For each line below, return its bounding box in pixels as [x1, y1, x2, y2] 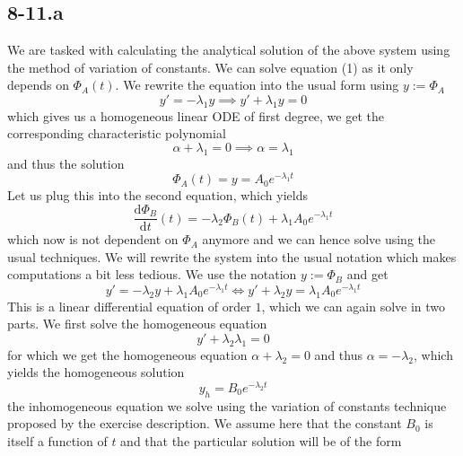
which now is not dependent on [7, 230, 179, 249]
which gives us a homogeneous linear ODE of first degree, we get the [7, 106, 384, 125]
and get [346, 265, 389, 284]
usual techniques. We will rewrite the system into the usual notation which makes [7, 247, 457, 266]
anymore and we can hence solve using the [202, 230, 436, 249]
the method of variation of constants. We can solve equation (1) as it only [7, 57, 414, 76]
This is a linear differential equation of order [7, 296, 251, 315]
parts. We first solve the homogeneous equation [7, 314, 267, 333]
